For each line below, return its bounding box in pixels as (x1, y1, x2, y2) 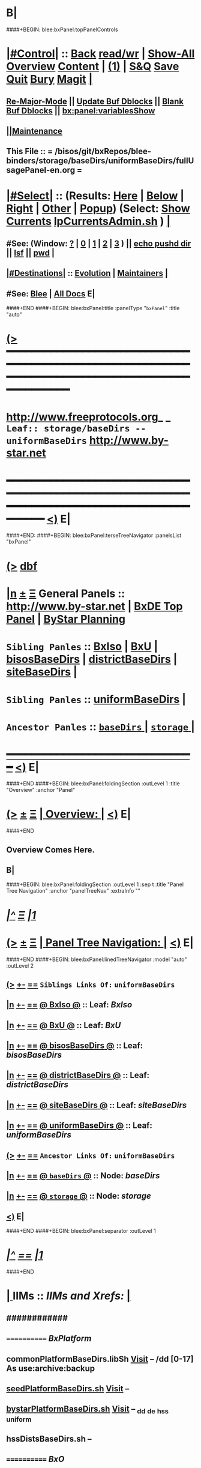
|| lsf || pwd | (6, 248, 55, 258)
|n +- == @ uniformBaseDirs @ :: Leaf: (6, 1121, 153, 1131)
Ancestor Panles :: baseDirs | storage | (6, 720, 195, 734)
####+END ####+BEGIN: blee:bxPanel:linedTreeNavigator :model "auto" (6, 956, 187, 963)
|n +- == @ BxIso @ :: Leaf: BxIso (6, 999, 133, 1010)
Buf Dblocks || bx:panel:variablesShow (6, 106, 155, 116)
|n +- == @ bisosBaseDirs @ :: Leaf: (6, 1041, 143, 1051)
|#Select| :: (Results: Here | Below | (6, 189, 185, 203)
